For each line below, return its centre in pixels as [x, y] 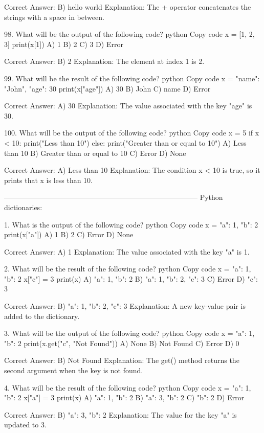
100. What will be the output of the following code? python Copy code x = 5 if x [132, 133]
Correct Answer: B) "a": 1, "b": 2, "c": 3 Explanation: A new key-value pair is [125, 306]
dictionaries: [23, 207]
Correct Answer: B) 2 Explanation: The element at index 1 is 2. [104, 61]
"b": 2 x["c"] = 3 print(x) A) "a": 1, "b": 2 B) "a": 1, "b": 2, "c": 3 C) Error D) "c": [131, 278]
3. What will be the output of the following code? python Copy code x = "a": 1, [129, 333]
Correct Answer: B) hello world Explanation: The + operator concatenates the [128, 7]
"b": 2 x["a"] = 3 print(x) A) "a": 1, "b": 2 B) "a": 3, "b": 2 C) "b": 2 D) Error [124, 397]
